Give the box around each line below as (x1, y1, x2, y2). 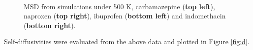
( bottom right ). (24, 20, 76, 30)
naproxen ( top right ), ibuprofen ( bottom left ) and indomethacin (24, 11, 226, 21)
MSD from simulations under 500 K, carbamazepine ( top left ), (24, 1, 215, 11)
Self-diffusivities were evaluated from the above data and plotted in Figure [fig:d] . (4, 36, 250, 47)
